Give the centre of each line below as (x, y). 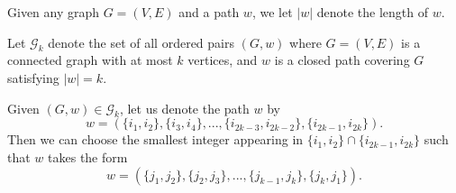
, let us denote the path (184, 108)
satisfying (33, 77)
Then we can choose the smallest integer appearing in (155, 139)
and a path (209, 12)
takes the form (88, 156)
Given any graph (54, 12)
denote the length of (373, 12)
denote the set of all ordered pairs (141, 42)
